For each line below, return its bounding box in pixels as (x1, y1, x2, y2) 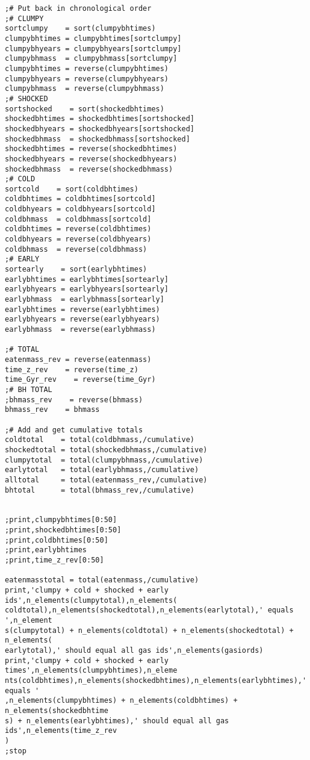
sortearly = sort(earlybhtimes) (5, 265, 147, 274)
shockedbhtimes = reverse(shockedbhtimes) (5, 145, 178, 154)
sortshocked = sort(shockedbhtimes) (5, 104, 164, 113)
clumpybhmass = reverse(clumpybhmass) (5, 84, 164, 93)
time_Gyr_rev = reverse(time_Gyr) (5, 375, 156, 384)
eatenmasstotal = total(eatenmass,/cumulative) (5, 576, 199, 585)
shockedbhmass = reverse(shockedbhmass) (5, 164, 173, 173)
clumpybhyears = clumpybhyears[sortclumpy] (5, 44, 182, 53)
